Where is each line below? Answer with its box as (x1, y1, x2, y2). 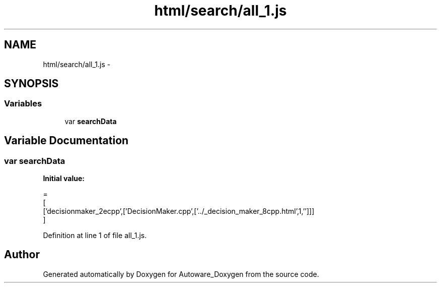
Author (4, 248, 40, 261)
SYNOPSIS (4, 77, 59, 90)
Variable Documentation (4, 134, 129, 147)
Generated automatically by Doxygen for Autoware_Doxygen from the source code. (43, 269, 319, 278)
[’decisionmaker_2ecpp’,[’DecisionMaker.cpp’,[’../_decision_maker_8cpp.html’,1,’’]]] (43, 207, 315, 216)
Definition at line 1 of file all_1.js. (43, 231, 147, 240)
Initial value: (43, 174, 85, 183)
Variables (4, 98, 42, 109)
